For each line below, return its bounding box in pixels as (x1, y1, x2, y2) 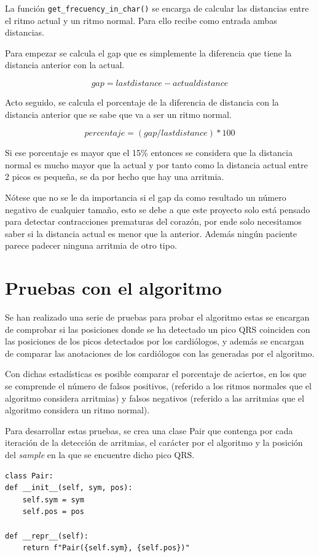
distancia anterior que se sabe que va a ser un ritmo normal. (5, 107, 232, 120)
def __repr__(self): (5, 531, 89, 540)
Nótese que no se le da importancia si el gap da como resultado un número (5, 191, 286, 203)
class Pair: (5, 471, 53, 480)
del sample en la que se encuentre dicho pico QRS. (5, 448, 195, 461)
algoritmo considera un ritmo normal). (5, 403, 150, 416)
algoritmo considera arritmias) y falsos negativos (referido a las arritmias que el (5, 391, 304, 404)
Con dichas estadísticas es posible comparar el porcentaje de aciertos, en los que (5, 367, 307, 380)
